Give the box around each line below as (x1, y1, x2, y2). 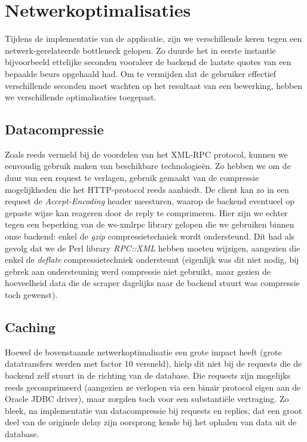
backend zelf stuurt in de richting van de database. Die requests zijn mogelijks (5, 369, 291, 381)
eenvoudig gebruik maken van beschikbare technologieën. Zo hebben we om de (5, 159, 291, 172)
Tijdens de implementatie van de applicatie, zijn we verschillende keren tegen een (5, 32, 302, 45)
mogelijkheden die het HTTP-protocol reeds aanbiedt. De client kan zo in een (5, 183, 289, 195)
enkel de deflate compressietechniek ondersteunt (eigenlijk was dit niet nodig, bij (5, 253, 299, 266)
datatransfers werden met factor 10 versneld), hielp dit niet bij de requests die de (5, 357, 302, 370)
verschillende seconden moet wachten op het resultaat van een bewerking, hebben (5, 79, 303, 91)
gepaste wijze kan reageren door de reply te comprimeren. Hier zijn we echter (5, 206, 288, 219)
